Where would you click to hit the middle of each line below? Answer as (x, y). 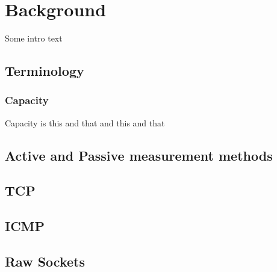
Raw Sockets (45, 261)
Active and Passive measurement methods (139, 155)
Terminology (45, 71)
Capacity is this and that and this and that (85, 122)
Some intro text (34, 38)
